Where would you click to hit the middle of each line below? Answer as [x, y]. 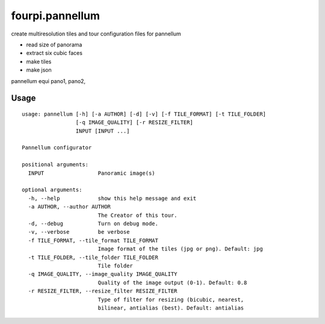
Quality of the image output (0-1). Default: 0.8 [172, 282]
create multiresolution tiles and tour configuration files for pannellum [96, 34]
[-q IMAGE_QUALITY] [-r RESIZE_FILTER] [135, 123]
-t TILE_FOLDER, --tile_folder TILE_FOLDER [93, 257]
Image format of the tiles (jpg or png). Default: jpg [180, 249]
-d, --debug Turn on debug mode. [93, 223]
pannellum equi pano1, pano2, [48, 81]
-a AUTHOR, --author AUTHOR [70, 207]
